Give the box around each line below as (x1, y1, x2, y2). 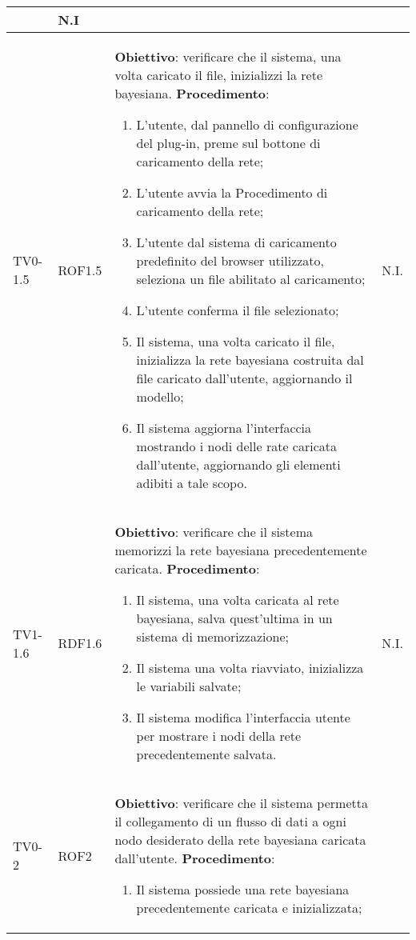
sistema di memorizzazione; (136, 627, 289, 646)
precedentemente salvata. (136, 745, 277, 763)
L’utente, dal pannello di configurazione (136, 115, 358, 134)
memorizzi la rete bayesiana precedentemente (114, 541, 367, 559)
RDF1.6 (58, 634, 102, 652)
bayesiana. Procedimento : (114, 84, 270, 102)
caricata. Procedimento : (114, 559, 260, 578)
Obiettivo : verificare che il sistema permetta (114, 794, 368, 812)
